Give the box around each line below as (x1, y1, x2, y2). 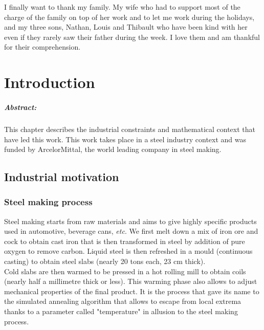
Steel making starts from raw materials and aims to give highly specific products (4, 215, 257, 226)
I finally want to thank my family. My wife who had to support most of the (4, 2, 240, 12)
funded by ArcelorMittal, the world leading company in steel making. (4, 144, 222, 155)
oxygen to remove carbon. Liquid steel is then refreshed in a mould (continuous (4, 246, 253, 256)
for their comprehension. (4, 41, 81, 52)
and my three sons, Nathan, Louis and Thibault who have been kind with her (4, 21, 248, 32)
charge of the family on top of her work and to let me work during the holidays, (4, 11, 255, 22)
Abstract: (4, 101, 37, 112)
